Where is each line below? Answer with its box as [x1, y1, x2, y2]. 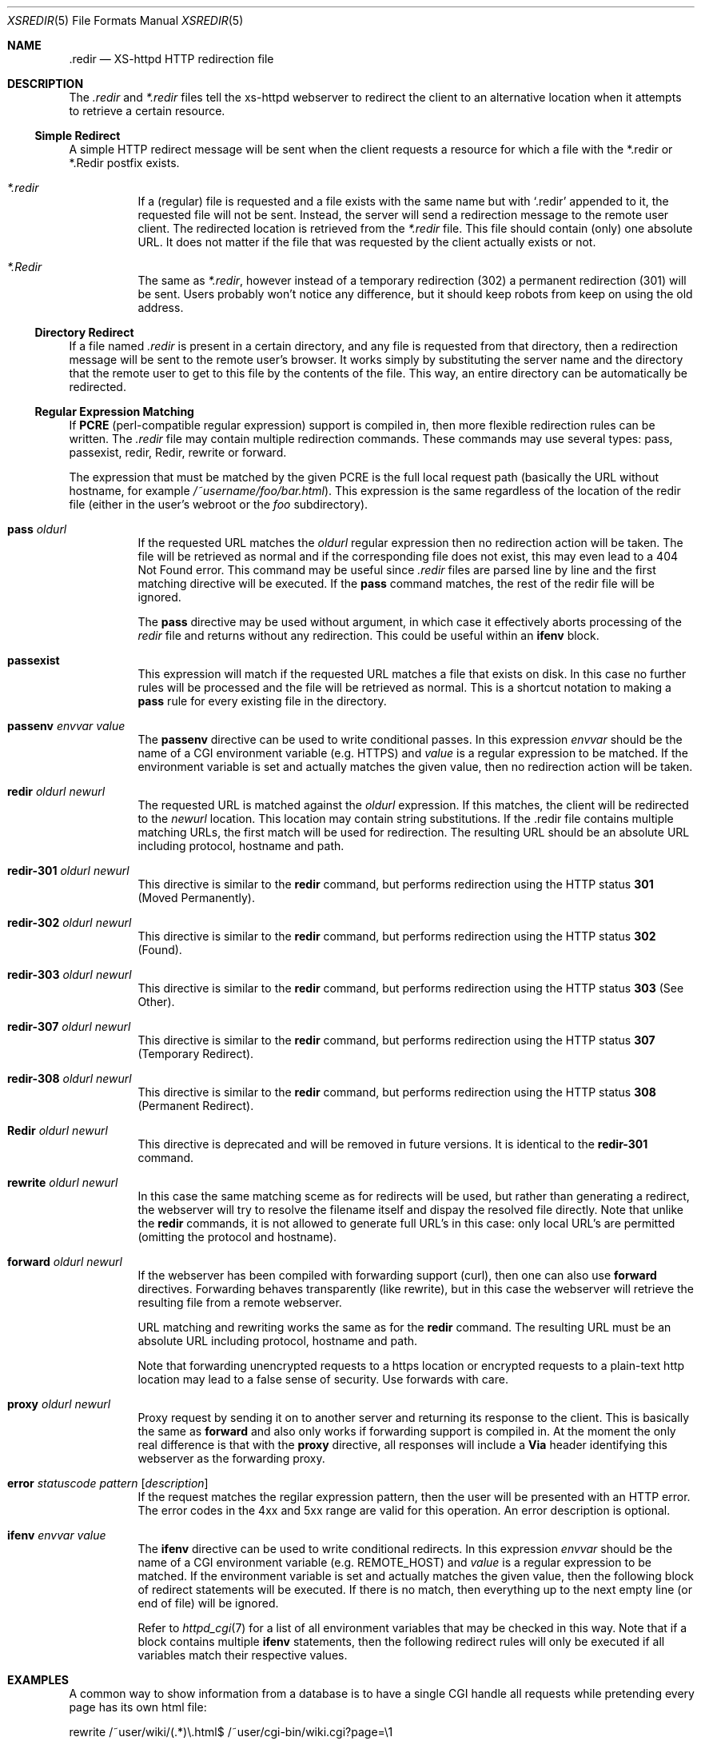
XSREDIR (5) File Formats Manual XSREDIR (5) [7, 14, 244, 27]
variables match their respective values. [137, 1648, 348, 1662]
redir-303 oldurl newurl [7, 968, 132, 981]
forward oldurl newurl [7, 1255, 122, 1268]
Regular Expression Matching [34, 405, 194, 418]
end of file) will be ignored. [137, 1596, 279, 1610]
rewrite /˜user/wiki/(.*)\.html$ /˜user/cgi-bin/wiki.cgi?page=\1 [69, 1725, 393, 1739]
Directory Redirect [34, 325, 134, 339]
